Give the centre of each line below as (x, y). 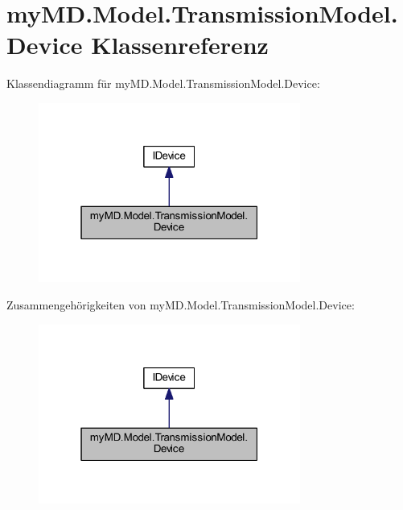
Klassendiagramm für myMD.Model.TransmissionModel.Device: (163, 83)
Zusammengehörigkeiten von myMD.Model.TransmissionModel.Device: (181, 304)
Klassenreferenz (180, 45)
